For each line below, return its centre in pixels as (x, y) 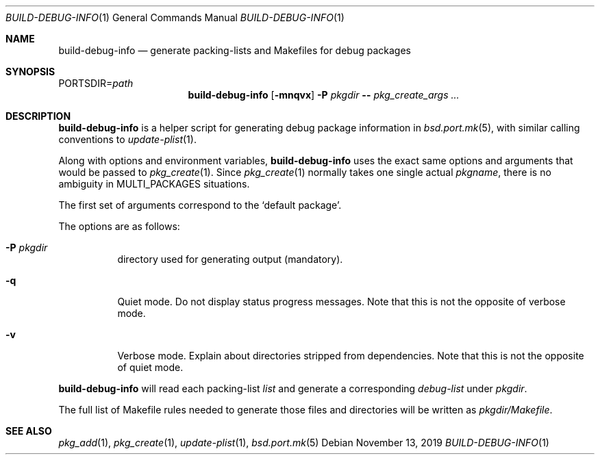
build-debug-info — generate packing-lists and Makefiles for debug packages (235, 50)
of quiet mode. (150, 367)
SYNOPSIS (30, 72)
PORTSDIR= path (96, 83)
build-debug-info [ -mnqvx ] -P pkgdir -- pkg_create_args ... (324, 95)
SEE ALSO (29, 431)
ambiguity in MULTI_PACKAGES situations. (154, 184)
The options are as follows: (119, 226)
